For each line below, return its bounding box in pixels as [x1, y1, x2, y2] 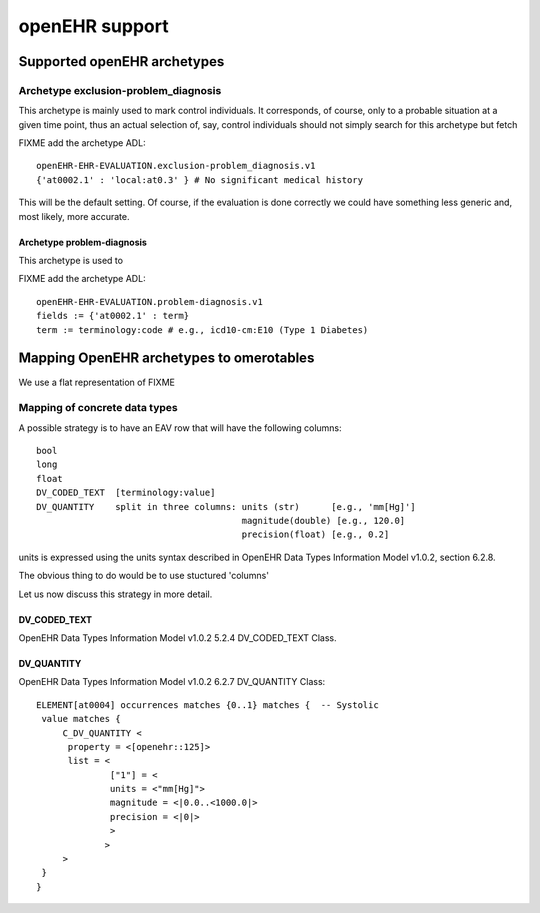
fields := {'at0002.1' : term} [36, 310, 190, 322]
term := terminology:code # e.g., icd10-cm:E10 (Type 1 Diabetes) [36, 324, 369, 335]
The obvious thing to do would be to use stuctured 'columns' [18, 570, 270, 582]
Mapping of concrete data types [18, 401, 179, 415]
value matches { [41, 713, 121, 725]
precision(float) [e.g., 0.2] [241, 529, 390, 540]
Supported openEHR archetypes [18, 53, 225, 70]
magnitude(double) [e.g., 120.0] [241, 515, 406, 526]
